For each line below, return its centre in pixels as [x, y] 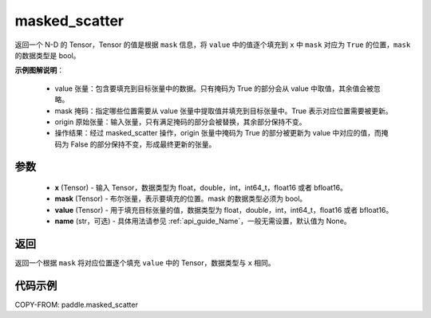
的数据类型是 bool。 [47, 55]
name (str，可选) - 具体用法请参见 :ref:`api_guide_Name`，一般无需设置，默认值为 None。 [203, 221]
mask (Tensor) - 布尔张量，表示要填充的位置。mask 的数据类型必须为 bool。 [181, 198]
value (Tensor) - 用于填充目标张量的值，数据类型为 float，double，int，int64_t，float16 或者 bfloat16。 [224, 210]
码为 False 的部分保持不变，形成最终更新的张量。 [135, 144]
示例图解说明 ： [39, 70]
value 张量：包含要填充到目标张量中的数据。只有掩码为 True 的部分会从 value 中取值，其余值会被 [214, 88]
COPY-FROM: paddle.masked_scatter [77, 305]
